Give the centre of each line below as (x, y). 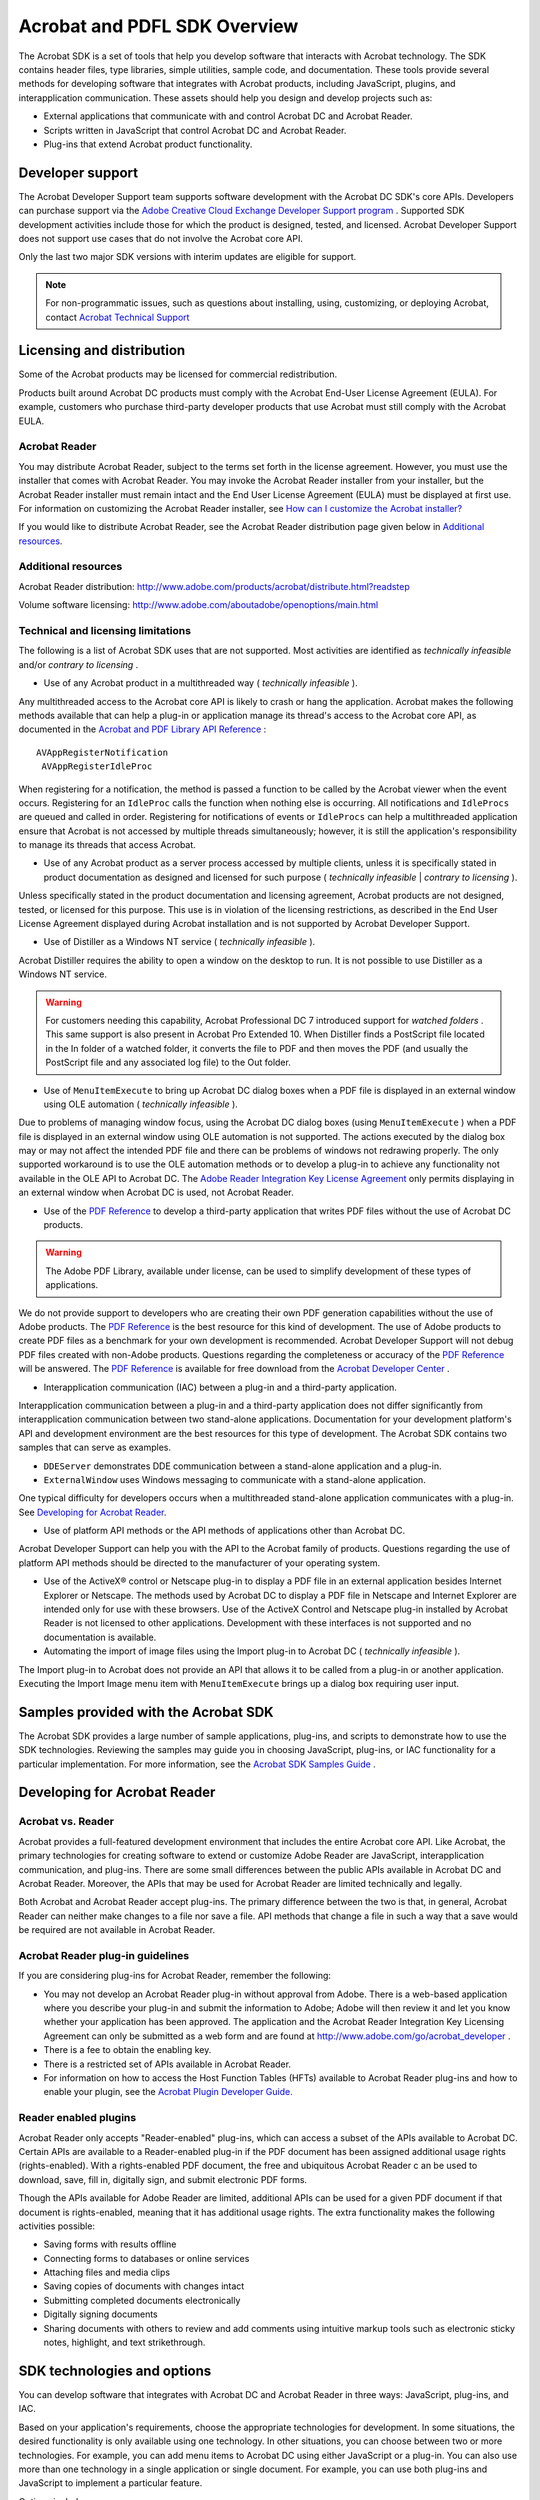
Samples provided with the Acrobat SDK (146, 1711)
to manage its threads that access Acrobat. (107, 845)
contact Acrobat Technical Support (117, 317)
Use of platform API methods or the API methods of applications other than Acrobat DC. (224, 1531)
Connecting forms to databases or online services (146, 2258)
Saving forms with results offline (110, 2244)
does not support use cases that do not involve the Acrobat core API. (161, 238)
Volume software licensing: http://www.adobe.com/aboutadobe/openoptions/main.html (198, 605)
